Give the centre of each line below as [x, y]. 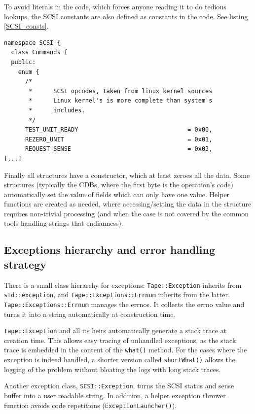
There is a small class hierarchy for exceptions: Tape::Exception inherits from [123, 285]
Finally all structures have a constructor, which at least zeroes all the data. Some [127, 175]
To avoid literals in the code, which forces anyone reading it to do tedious [115, 6]
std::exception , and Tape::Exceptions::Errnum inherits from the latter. [117, 294]
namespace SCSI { [32, 43]
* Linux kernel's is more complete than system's [121, 101]
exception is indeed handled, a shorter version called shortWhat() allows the [120, 360]
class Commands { [39, 52]
